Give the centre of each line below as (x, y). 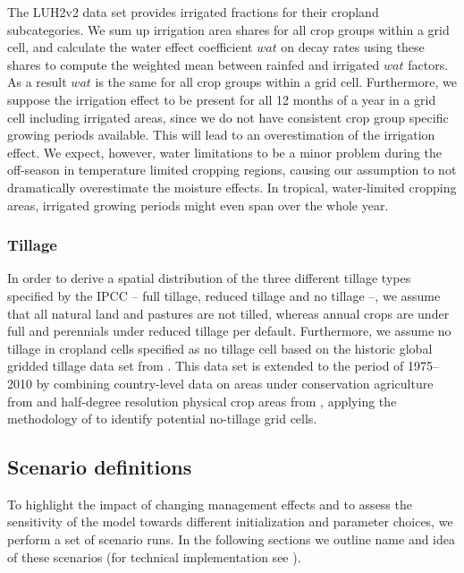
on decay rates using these (353, 47)
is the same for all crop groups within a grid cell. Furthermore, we (276, 82)
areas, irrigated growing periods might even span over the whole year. (198, 205)
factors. (428, 64)
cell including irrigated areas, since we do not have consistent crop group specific (228, 117)
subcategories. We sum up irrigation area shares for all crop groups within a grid (228, 29)
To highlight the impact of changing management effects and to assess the (210, 504)
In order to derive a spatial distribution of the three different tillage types (209, 278)
